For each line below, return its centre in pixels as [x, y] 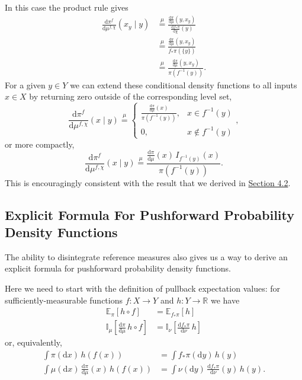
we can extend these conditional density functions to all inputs [184, 84]
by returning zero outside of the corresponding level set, [131, 96]
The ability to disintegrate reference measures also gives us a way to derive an [146, 256]
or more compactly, [40, 144]
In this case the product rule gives [67, 7]
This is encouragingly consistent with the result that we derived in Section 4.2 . [148, 182]
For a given [25, 84]
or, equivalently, [33, 342]
